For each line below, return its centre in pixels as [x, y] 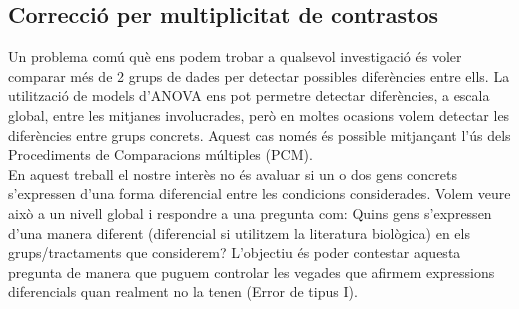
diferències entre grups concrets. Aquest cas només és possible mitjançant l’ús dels [259, 134]
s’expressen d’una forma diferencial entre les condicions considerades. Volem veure [259, 193]
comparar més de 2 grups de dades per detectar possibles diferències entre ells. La [259, 75]
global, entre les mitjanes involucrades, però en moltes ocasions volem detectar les [259, 114]
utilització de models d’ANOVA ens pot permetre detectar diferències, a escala [249, 95]
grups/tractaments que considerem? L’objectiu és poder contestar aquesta [234, 252]
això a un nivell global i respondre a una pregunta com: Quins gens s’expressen [250, 212]
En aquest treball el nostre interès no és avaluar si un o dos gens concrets [232, 173]
